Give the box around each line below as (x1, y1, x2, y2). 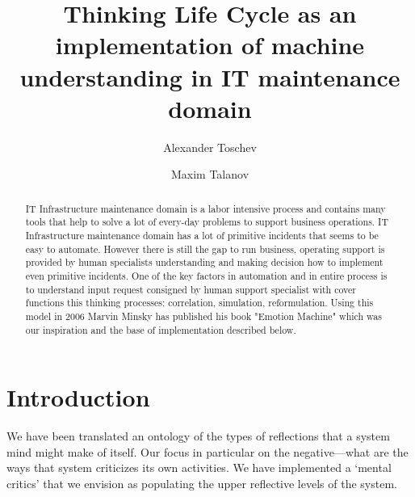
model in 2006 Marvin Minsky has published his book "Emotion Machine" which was (25, 309, 382, 322)
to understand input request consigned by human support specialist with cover (25, 282, 356, 296)
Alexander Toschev (163, 138, 257, 155)
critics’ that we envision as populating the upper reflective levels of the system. (6, 474, 397, 491)
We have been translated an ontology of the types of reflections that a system (6, 428, 390, 444)
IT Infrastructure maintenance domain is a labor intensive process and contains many (25, 201, 386, 215)
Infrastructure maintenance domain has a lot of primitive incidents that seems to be (25, 228, 379, 242)
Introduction (6, 381, 150, 414)
